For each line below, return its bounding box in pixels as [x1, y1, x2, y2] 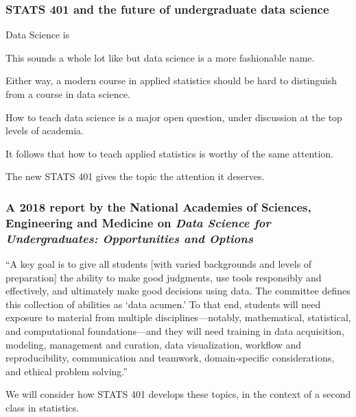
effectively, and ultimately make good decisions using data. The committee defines [5, 283, 351, 298]
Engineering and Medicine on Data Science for [5, 214, 271, 231]
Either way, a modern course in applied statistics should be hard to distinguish [5, 73, 337, 88]
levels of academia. [5, 123, 84, 138]
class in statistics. [5, 400, 79, 414]
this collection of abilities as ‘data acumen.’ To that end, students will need [5, 296, 321, 311]
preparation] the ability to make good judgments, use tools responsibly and [5, 270, 322, 284]
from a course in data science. [5, 87, 130, 101]
